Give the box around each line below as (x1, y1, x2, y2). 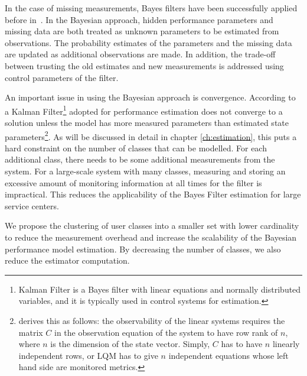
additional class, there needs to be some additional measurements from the (5, 153, 275, 166)
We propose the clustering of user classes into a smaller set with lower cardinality (5, 219, 299, 232)
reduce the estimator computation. (5, 254, 130, 267)
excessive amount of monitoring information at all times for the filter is (5, 176, 262, 189)
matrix (18, 326, 43, 338)
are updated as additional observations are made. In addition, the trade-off (5, 48, 276, 60)
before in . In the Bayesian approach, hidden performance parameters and (5, 13, 273, 25)
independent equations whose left (168, 349, 289, 361)
